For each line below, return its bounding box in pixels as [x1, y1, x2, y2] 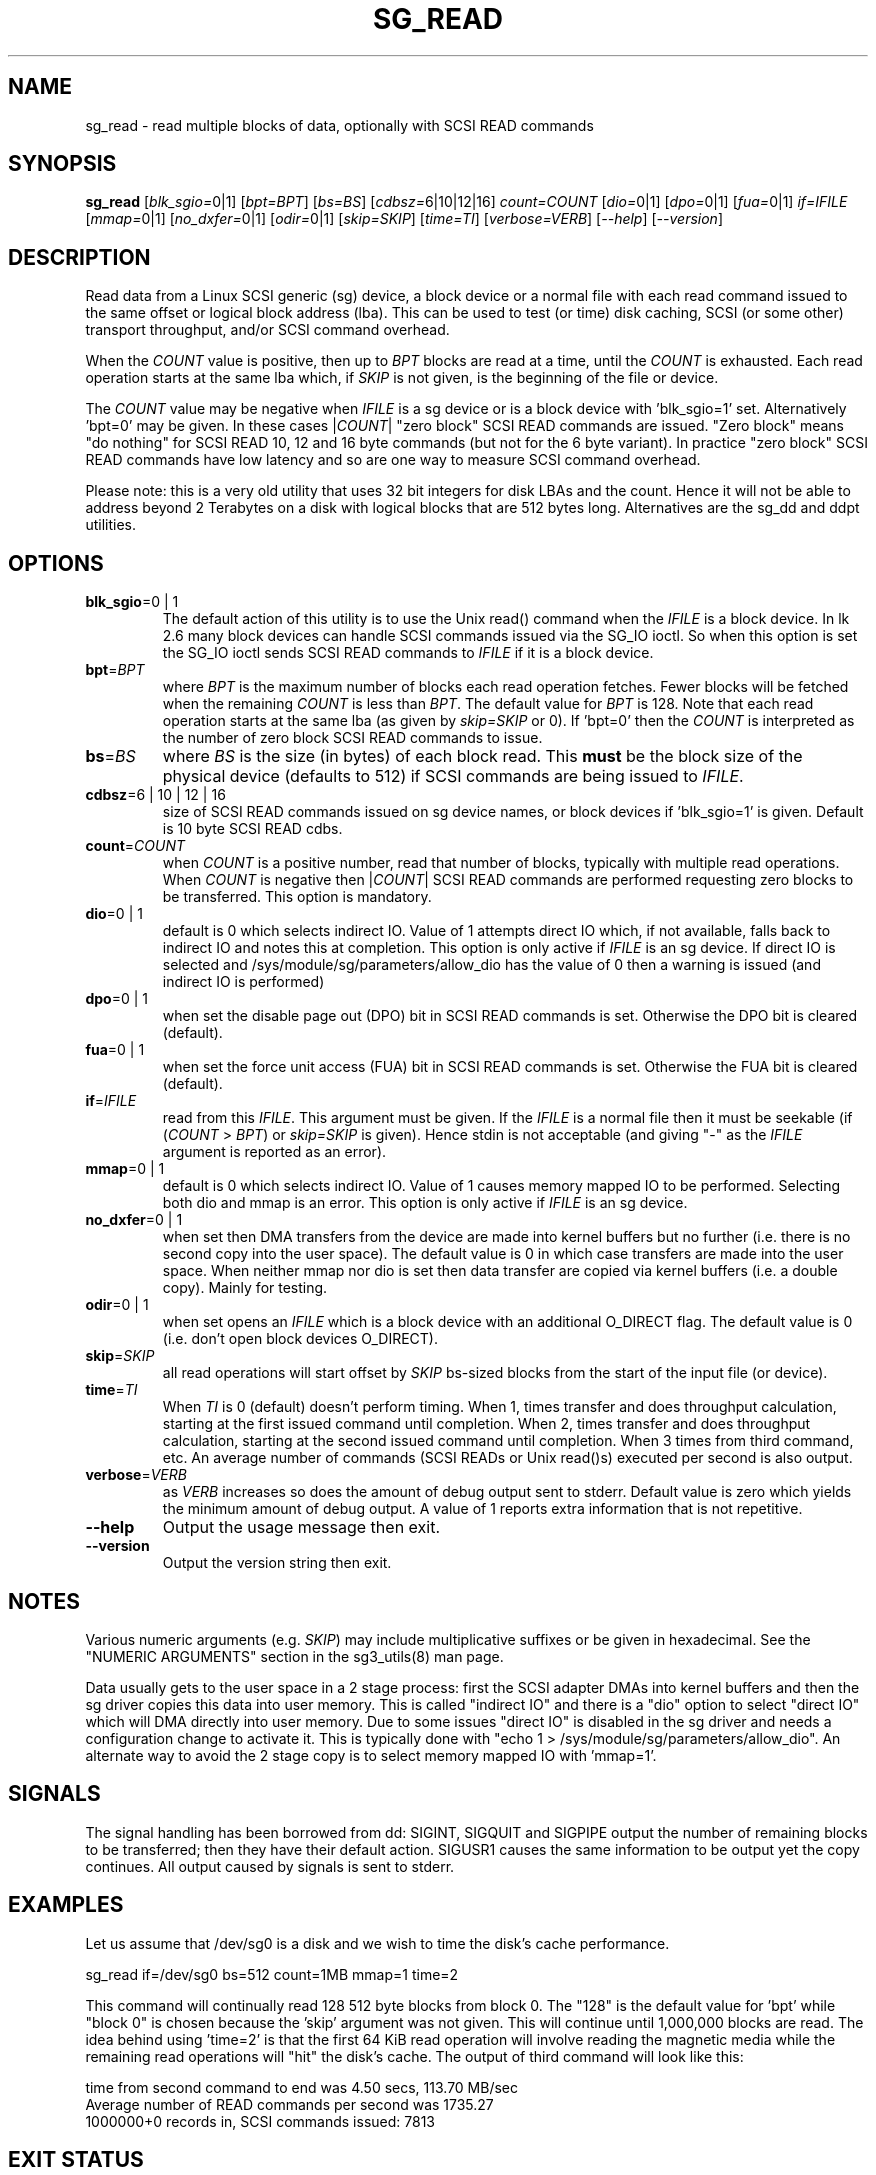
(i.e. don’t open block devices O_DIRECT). [162, 1330, 439, 1348]
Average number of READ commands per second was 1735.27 [85, 2095, 494, 2113]
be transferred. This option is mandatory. [162, 888, 432, 906]
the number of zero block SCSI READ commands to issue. [162, 729, 543, 747]
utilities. [85, 516, 136, 534]
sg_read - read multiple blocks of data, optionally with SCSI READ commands [85, 116, 594, 134]
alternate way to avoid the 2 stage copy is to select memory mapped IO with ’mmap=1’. [85, 1746, 657, 1764]
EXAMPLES [8, 1892, 124, 1918]
